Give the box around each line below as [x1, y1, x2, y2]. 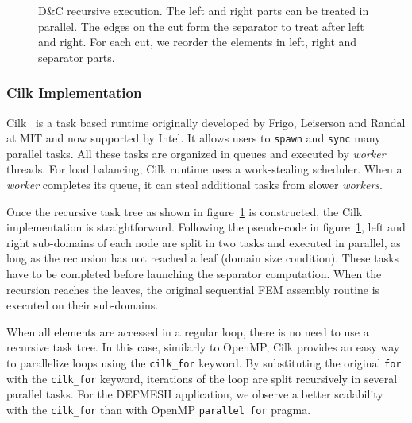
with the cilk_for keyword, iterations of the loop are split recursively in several [6, 370, 398, 386]
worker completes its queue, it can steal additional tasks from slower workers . [6, 177, 383, 193]
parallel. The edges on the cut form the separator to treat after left [38, 17, 364, 34]
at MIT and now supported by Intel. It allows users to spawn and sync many [6, 130, 381, 146]
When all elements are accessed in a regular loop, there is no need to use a [6, 323, 369, 340]
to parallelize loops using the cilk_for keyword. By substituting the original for [6, 354, 402, 371]
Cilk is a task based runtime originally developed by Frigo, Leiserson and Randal [6, 114, 406, 130]
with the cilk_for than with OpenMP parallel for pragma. [6, 401, 311, 417]
